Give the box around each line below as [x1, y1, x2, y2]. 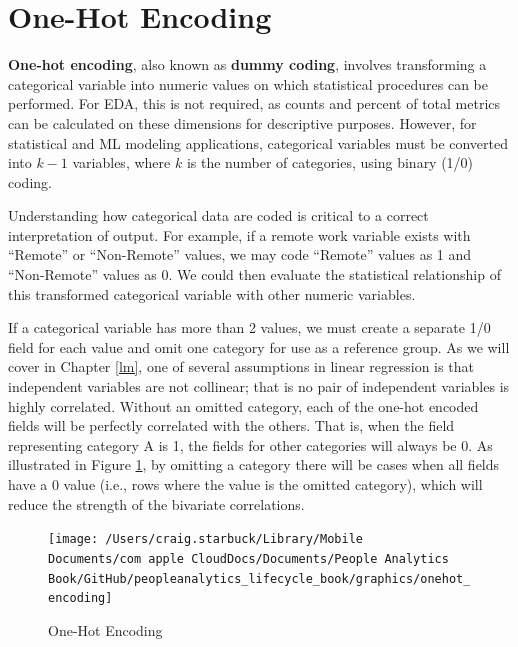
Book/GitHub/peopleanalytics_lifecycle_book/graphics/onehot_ [48, 571, 471, 586]
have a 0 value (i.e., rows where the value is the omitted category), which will [8, 474, 483, 494]
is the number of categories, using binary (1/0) [186, 152, 474, 173]
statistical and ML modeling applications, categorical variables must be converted [8, 132, 509, 153]
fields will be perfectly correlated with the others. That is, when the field [8, 415, 455, 436]
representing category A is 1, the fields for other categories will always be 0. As [8, 434, 493, 455]
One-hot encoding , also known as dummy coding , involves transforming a [8, 54, 487, 75]
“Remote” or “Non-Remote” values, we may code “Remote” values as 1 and [8, 244, 472, 265]
